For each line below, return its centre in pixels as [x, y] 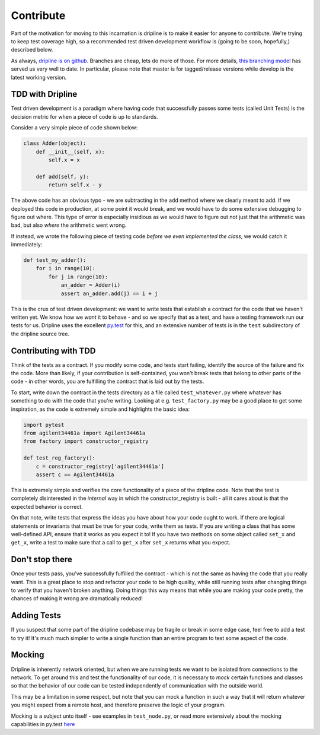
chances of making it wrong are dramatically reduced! [77, 598]
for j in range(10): [78, 277]
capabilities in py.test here [43, 724]
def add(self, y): [63, 176]
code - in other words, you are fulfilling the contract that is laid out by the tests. [108, 381]
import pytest [44, 425]
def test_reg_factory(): [60, 458]
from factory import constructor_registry [86, 441]
